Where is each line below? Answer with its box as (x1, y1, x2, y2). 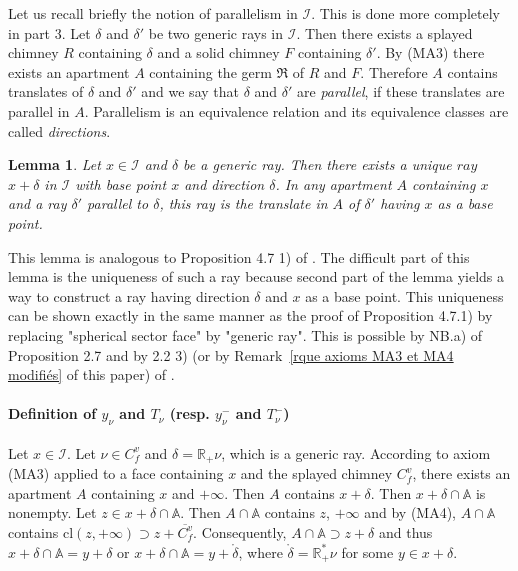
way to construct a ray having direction (8, 285, 250, 306)
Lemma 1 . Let (8, 154, 101, 175)
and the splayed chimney (240, 463, 393, 484)
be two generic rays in (148, 22, 284, 43)
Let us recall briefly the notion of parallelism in (8, 3, 298, 23)
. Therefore (360, 61, 428, 82)
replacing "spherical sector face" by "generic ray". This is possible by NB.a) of (8, 324, 483, 345)
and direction (184, 173, 265, 194)
